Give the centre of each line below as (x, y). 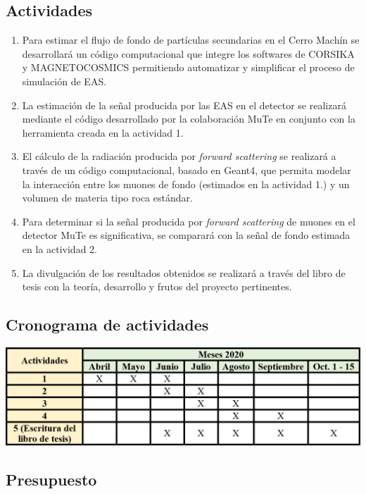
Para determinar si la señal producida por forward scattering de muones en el (189, 221)
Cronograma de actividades (107, 325)
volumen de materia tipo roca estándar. (107, 198)
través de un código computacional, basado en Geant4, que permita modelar (187, 169)
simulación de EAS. (64, 81)
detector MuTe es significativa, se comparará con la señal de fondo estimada (186, 235)
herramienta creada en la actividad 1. (103, 132)
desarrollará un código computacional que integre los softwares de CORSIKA (188, 53)
